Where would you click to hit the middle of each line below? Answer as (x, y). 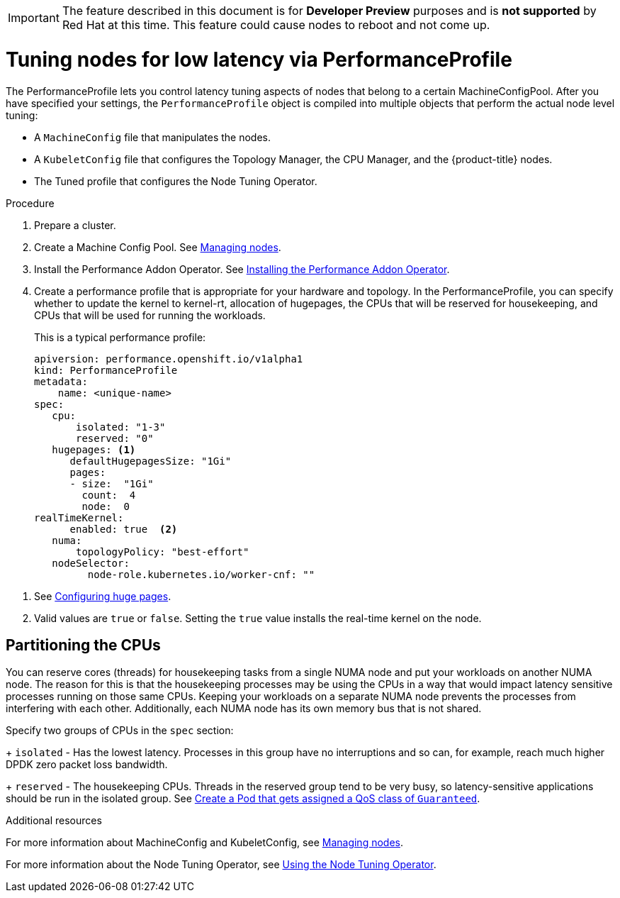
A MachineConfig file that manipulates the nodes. (153, 137)
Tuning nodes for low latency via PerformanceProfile (259, 59)
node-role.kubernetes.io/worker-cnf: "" (201, 574)
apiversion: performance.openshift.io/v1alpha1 (169, 359)
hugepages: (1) (94, 449)
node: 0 (106, 506)
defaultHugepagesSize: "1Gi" (151, 461)
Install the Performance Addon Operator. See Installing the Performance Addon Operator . (242, 269)
